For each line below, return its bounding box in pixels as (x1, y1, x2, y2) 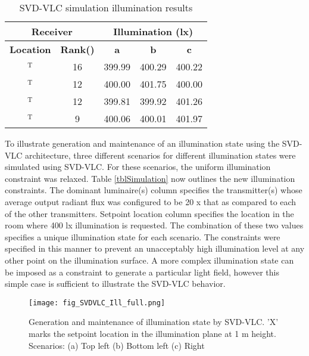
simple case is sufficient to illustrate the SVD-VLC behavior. (5, 277, 226, 290)
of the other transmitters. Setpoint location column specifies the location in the (5, 207, 294, 219)
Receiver (31, 24, 73, 38)
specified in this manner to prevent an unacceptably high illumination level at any (5, 242, 305, 255)
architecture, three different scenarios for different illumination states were (25, 148, 296, 161)
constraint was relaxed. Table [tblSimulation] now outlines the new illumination (5, 172, 295, 184)
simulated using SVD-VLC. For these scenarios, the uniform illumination (5, 160, 271, 173)
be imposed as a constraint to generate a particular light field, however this (5, 265, 279, 278)
